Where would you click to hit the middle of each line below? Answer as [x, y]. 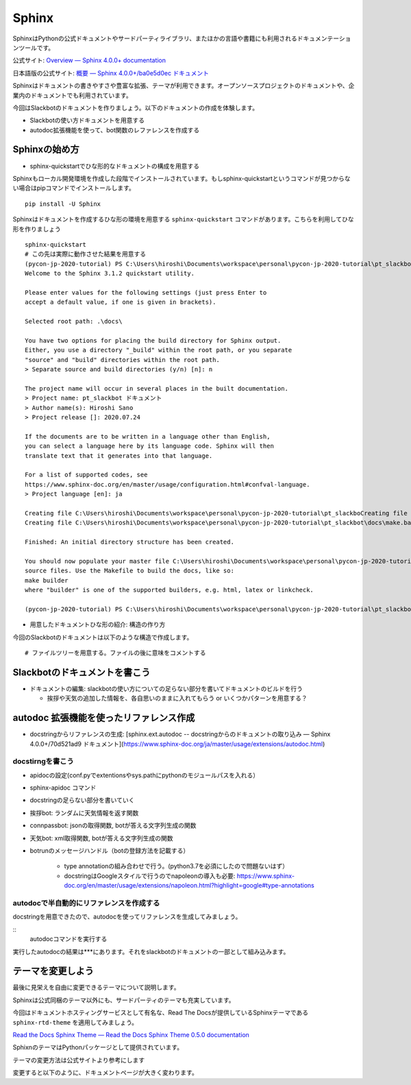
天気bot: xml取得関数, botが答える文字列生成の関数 [101, 838]
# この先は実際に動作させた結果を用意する [86, 254]
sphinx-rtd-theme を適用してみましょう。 [75, 1022]
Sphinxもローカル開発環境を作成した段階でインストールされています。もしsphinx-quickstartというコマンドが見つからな [182, 178]
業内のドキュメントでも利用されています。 [73, 95]
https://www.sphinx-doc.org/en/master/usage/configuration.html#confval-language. [167, 484]
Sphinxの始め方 [46, 150]
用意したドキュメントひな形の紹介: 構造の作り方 [98, 624]
